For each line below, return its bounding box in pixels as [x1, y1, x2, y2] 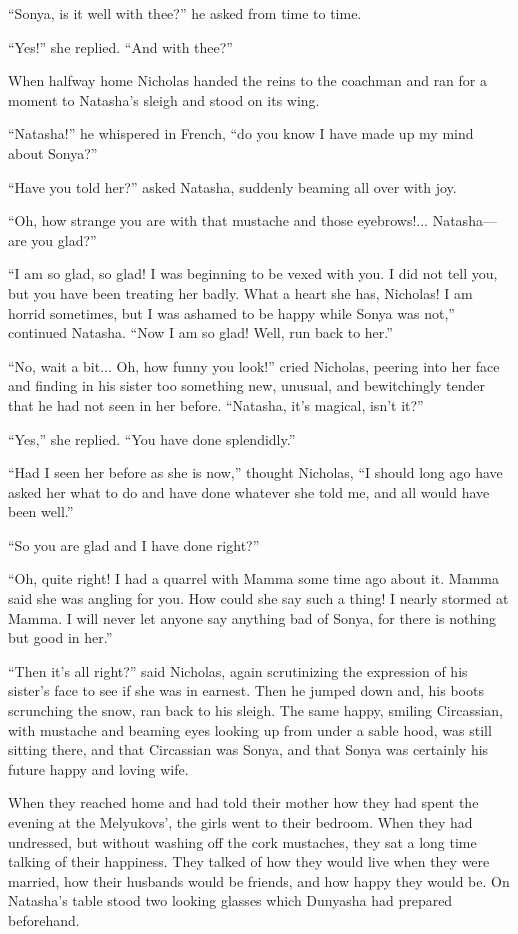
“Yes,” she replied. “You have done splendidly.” [8, 428, 296, 449]
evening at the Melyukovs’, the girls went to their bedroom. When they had [8, 812, 473, 832]
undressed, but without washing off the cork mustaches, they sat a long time [8, 831, 477, 852]
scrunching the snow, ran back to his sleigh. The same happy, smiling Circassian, [8, 700, 503, 721]
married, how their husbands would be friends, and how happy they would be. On [8, 870, 510, 891]
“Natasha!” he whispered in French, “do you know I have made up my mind [8, 123, 474, 144]
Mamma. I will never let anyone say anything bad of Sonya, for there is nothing [8, 607, 496, 628]
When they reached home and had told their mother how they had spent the [8, 792, 479, 813]
